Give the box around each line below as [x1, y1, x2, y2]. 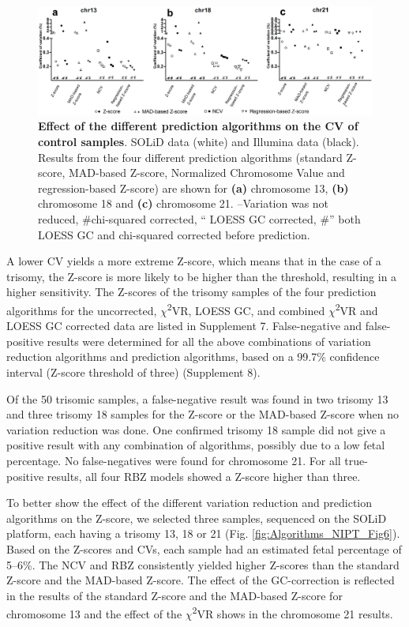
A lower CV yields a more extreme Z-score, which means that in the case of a [6, 253, 381, 269]
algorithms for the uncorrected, [6, 302, 157, 318]
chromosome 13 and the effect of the [6, 606, 182, 621]
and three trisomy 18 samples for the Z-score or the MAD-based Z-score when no [6, 406, 400, 422]
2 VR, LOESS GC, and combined [167, 300, 325, 318]
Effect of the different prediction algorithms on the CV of [38, 118, 358, 134]
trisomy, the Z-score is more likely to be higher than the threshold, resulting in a [6, 268, 397, 284]
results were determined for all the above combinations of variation [47, 332, 371, 349]
